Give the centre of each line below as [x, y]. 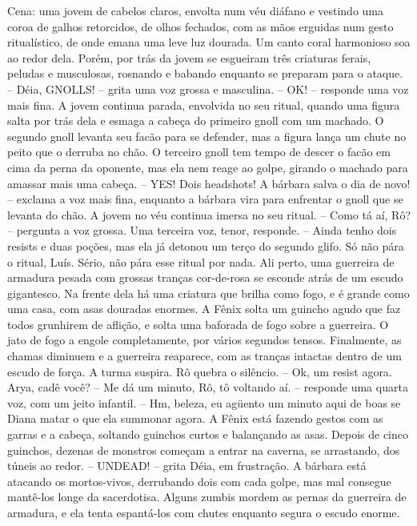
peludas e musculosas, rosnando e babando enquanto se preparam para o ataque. [205, 73]
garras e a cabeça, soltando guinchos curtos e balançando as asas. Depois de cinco [208, 434]
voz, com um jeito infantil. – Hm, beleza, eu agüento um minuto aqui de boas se [204, 402]
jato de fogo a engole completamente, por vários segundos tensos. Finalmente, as [204, 340]
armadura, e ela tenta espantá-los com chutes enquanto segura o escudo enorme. [204, 512]
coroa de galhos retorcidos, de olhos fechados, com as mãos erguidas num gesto [200, 26]
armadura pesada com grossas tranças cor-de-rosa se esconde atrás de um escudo [205, 277]
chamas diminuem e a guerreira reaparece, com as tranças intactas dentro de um [204, 356]
